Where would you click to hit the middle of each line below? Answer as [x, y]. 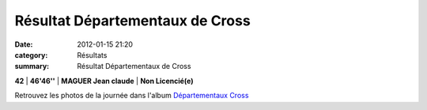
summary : [32, 66]
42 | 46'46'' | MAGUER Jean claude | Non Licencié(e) [104, 81]
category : [31, 55]
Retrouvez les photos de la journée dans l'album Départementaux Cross [132, 96]
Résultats [92, 55]
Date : [24, 44]
